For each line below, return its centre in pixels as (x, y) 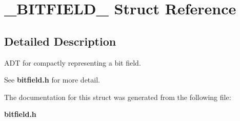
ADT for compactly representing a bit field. (73, 62)
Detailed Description (60, 41)
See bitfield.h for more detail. (52, 80)
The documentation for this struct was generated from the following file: (118, 97)
